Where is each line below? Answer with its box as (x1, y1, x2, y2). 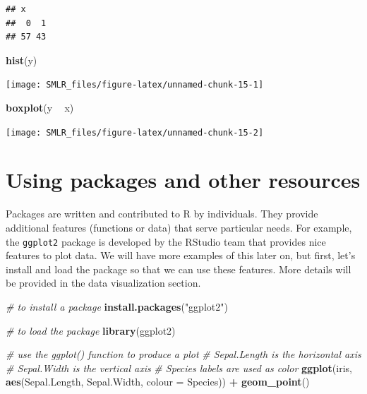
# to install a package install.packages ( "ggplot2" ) (6, 299, 228, 314)
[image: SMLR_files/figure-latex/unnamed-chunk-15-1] (6, 80, 264, 90)
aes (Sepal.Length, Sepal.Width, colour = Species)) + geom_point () (6, 374, 310, 389)
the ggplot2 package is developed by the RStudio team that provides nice (6, 234, 326, 249)
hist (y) (6, 52, 37, 67)
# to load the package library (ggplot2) (6, 323, 176, 338)
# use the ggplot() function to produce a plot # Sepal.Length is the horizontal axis (6, 347, 361, 362)
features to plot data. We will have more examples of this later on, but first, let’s (6, 248, 356, 263)
